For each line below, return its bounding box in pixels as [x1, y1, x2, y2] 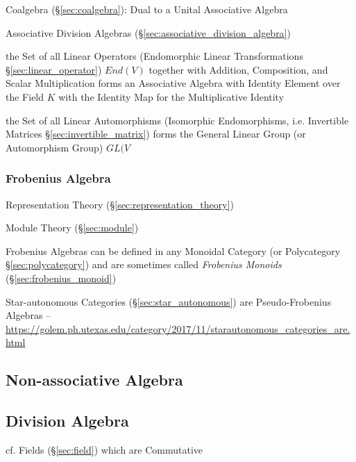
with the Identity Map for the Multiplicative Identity [58, 89, 285, 104]
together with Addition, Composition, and [149, 62, 328, 76]
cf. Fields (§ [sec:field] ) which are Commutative [6, 442, 203, 456]
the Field [6, 89, 44, 104]
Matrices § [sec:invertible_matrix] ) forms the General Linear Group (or [6, 126, 306, 141]
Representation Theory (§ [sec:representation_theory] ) [6, 197, 235, 211]
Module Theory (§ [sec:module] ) [6, 220, 139, 235]
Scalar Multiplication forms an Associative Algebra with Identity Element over [6, 76, 341, 90]
